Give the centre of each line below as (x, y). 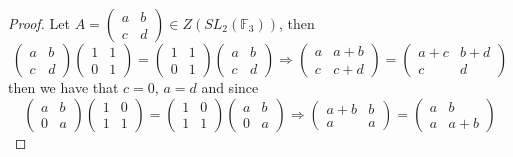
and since (230, 87)
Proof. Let (39, 23)
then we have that (63, 87)
